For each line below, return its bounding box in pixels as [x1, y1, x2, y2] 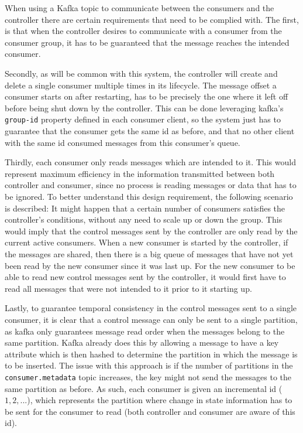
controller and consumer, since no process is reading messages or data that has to [5, 179, 297, 191]
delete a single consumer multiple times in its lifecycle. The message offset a [5, 79, 277, 91]
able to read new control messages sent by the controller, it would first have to [5, 271, 286, 283]
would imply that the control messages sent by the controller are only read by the [5, 224, 298, 237]
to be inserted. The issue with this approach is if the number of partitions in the [5, 359, 293, 371]
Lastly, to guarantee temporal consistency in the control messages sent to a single [5, 302, 297, 314]
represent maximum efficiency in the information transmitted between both [5, 167, 275, 179]
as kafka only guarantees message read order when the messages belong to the [5, 325, 285, 337]
